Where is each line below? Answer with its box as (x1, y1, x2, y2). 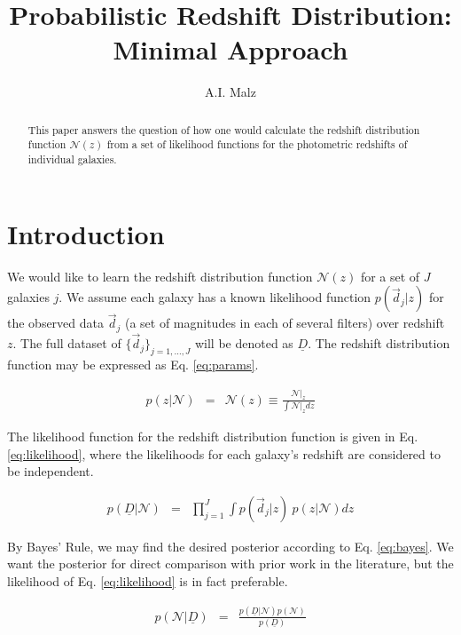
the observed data (7, 314, 105, 332)
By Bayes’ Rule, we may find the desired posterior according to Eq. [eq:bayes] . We (7, 536, 454, 555)
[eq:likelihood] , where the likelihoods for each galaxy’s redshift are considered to (7, 444, 441, 463)
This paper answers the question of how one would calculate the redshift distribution (27, 122, 420, 137)
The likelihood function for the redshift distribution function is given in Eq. (7, 427, 418, 446)
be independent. (7, 462, 94, 480)
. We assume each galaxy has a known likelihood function (59, 288, 371, 306)
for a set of (360, 266, 420, 285)
